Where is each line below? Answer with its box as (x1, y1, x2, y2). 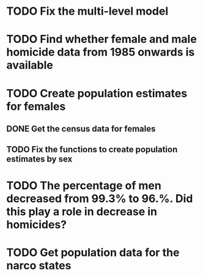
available (6, 58, 53, 72)
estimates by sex (6, 154, 73, 165)
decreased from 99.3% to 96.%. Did (6, 192, 193, 206)
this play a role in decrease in (6, 204, 158, 218)
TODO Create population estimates (6, 86, 188, 100)
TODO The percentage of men (6, 179, 162, 192)
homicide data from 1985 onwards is (6, 45, 195, 59)
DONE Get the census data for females (6, 124, 156, 134)
